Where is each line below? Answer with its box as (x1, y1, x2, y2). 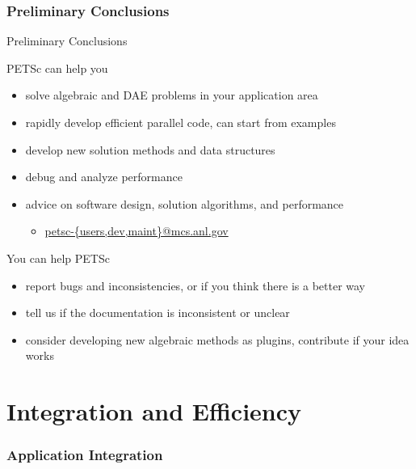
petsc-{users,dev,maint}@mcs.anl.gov (44, 222, 229, 239)
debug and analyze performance (25, 168, 183, 185)
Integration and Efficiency (6, 395, 302, 428)
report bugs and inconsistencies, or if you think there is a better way (25, 277, 365, 294)
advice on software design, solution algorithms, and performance (25, 195, 344, 212)
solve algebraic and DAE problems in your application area (25, 87, 318, 104)
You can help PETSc (6, 249, 110, 266)
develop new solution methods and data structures (25, 141, 275, 158)
